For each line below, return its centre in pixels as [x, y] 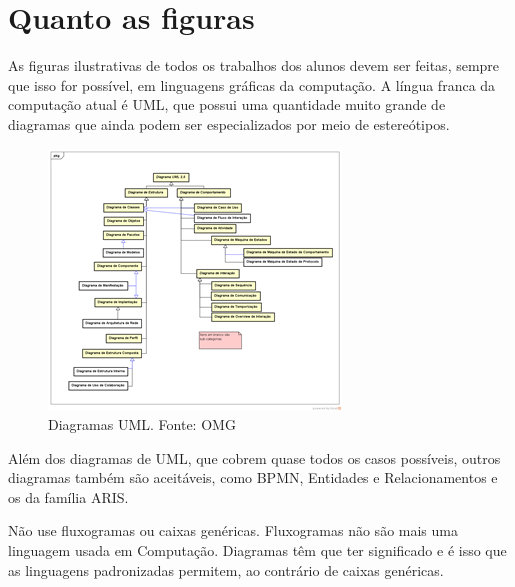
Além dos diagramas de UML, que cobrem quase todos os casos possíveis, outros [254, 457]
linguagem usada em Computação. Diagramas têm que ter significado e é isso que [257, 550]
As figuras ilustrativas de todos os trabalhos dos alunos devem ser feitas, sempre [254, 65]
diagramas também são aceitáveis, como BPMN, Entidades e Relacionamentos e [253, 477]
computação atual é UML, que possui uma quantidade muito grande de [227, 104]
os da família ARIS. [68, 496]
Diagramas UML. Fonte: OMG [142, 424]
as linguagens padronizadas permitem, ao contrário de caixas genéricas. [226, 569]
